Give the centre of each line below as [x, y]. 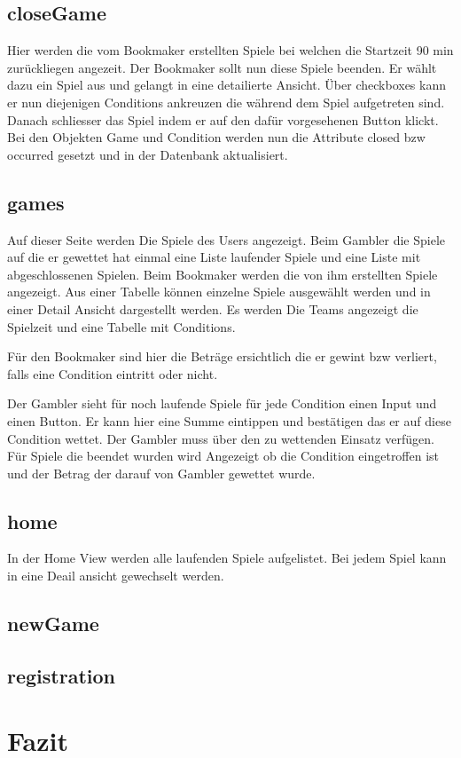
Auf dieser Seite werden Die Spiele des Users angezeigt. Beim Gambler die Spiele [226, 239]
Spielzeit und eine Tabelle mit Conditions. [121, 326]
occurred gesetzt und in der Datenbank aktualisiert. [148, 154]
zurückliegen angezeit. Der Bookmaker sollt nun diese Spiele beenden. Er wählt [222, 67]
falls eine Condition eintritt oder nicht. [113, 373]
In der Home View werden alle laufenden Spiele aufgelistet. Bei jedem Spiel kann [227, 558]
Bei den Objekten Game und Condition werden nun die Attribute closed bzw [216, 137]
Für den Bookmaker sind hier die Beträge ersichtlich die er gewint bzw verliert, [222, 356]
